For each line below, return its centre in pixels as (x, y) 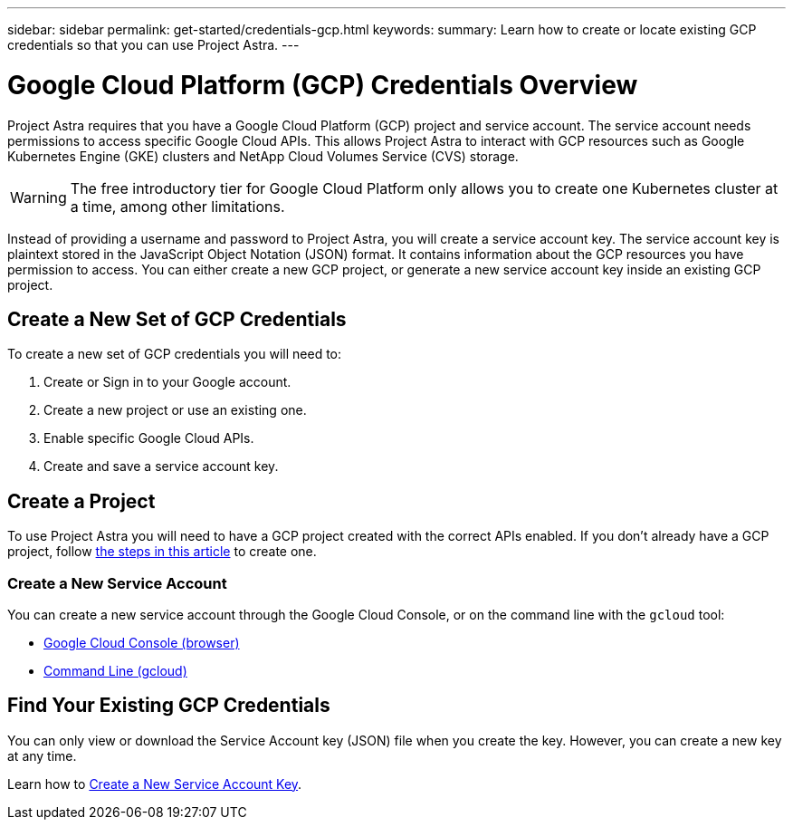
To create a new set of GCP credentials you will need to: (175, 354)
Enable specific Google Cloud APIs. (149, 438)
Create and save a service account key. (161, 466)
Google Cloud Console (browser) (142, 642)
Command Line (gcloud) (115, 670)
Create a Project (81, 501)
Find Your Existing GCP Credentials (169, 706)
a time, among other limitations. (177, 206)
